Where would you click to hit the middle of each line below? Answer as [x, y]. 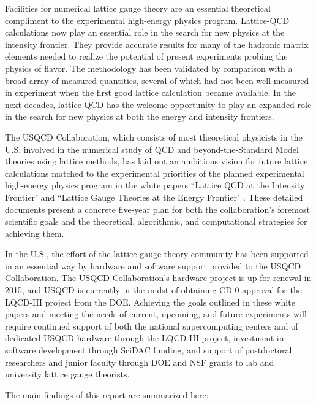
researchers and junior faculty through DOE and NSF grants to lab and [140, 362]
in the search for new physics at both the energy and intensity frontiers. [140, 116]
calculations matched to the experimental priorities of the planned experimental [155, 173]
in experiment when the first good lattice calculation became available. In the [150, 92]
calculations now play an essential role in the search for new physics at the [145, 32]
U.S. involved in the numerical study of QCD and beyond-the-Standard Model [152, 149]
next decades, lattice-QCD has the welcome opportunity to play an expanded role [158, 104]
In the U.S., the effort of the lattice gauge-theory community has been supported [157, 254]
